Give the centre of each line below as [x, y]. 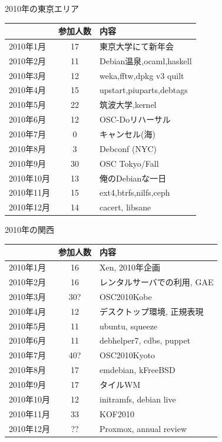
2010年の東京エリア [42, 8]
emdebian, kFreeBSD [137, 370]
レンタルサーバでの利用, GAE [157, 282]
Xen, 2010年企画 [130, 267]
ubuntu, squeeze [129, 326]
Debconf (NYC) [128, 148]
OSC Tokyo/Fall [129, 163]
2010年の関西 [29, 230]
